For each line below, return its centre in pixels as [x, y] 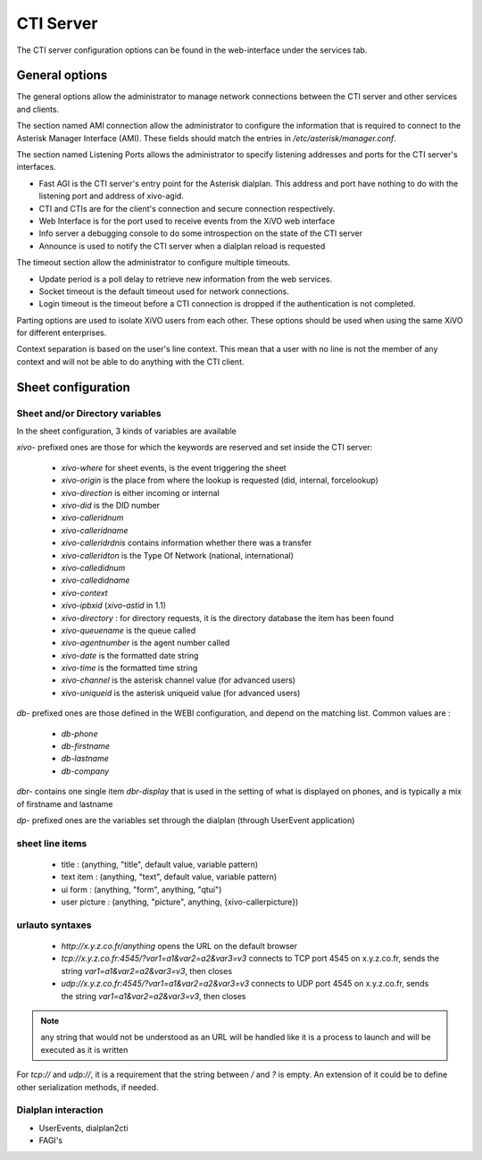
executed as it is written [84, 1049]
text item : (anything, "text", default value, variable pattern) [169, 877]
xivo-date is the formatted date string [130, 655]
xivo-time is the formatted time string [129, 668]
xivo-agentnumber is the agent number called [145, 643]
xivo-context [84, 593]
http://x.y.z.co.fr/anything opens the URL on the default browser [179, 946]
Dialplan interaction [60, 1110]
